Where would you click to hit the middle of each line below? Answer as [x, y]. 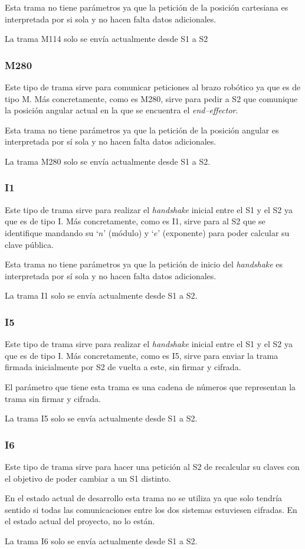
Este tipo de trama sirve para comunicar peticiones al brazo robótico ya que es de [153, 87]
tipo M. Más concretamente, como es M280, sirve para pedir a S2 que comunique [151, 98]
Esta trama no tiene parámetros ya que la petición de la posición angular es [142, 130]
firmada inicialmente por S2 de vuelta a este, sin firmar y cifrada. [123, 367]
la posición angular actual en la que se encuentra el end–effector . [122, 110]
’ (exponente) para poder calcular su [224, 232]
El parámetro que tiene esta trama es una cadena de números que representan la [150, 386]
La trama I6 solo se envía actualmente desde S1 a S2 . [101, 540]
